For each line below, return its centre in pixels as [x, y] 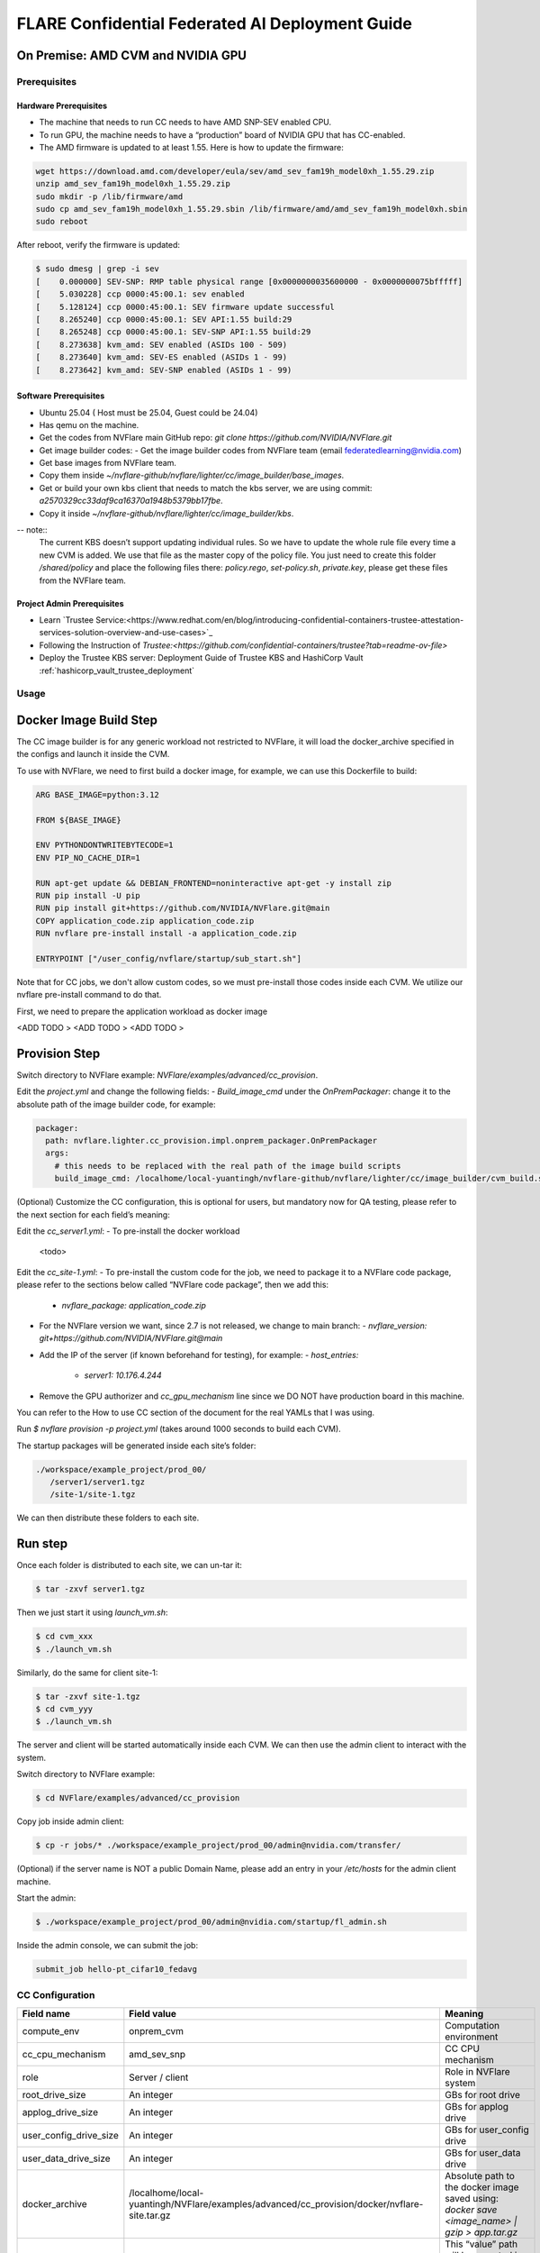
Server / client [159, 2077]
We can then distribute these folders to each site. [108, 1518]
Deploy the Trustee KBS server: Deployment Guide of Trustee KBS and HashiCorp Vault [201, 658]
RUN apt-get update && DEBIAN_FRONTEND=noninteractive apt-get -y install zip [213, 883]
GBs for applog [477, 2106]
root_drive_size [54, 2094]
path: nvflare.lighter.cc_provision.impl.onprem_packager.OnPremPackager [211, 1141]
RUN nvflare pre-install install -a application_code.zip [166, 934]
